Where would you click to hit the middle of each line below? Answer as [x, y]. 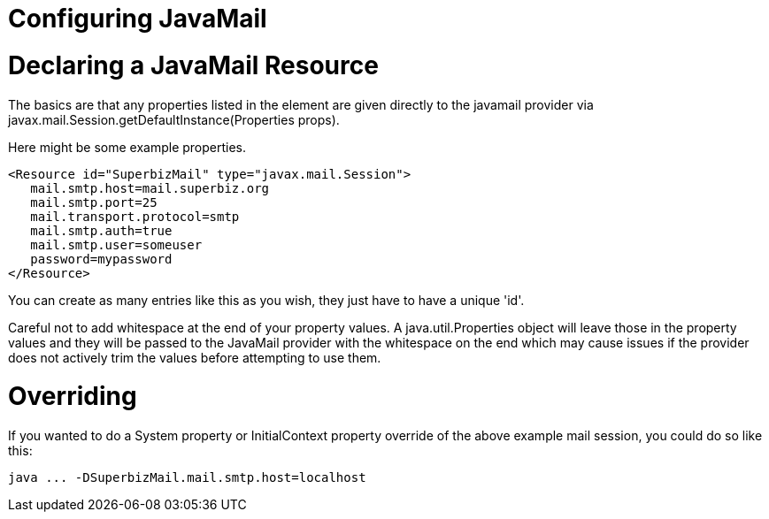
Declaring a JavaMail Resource [193, 65]
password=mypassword [101, 259]
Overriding [73, 397]
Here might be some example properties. [127, 147]
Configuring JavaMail [138, 19]
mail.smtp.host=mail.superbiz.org [150, 188]
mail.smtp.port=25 [94, 202]
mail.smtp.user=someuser [116, 244]
